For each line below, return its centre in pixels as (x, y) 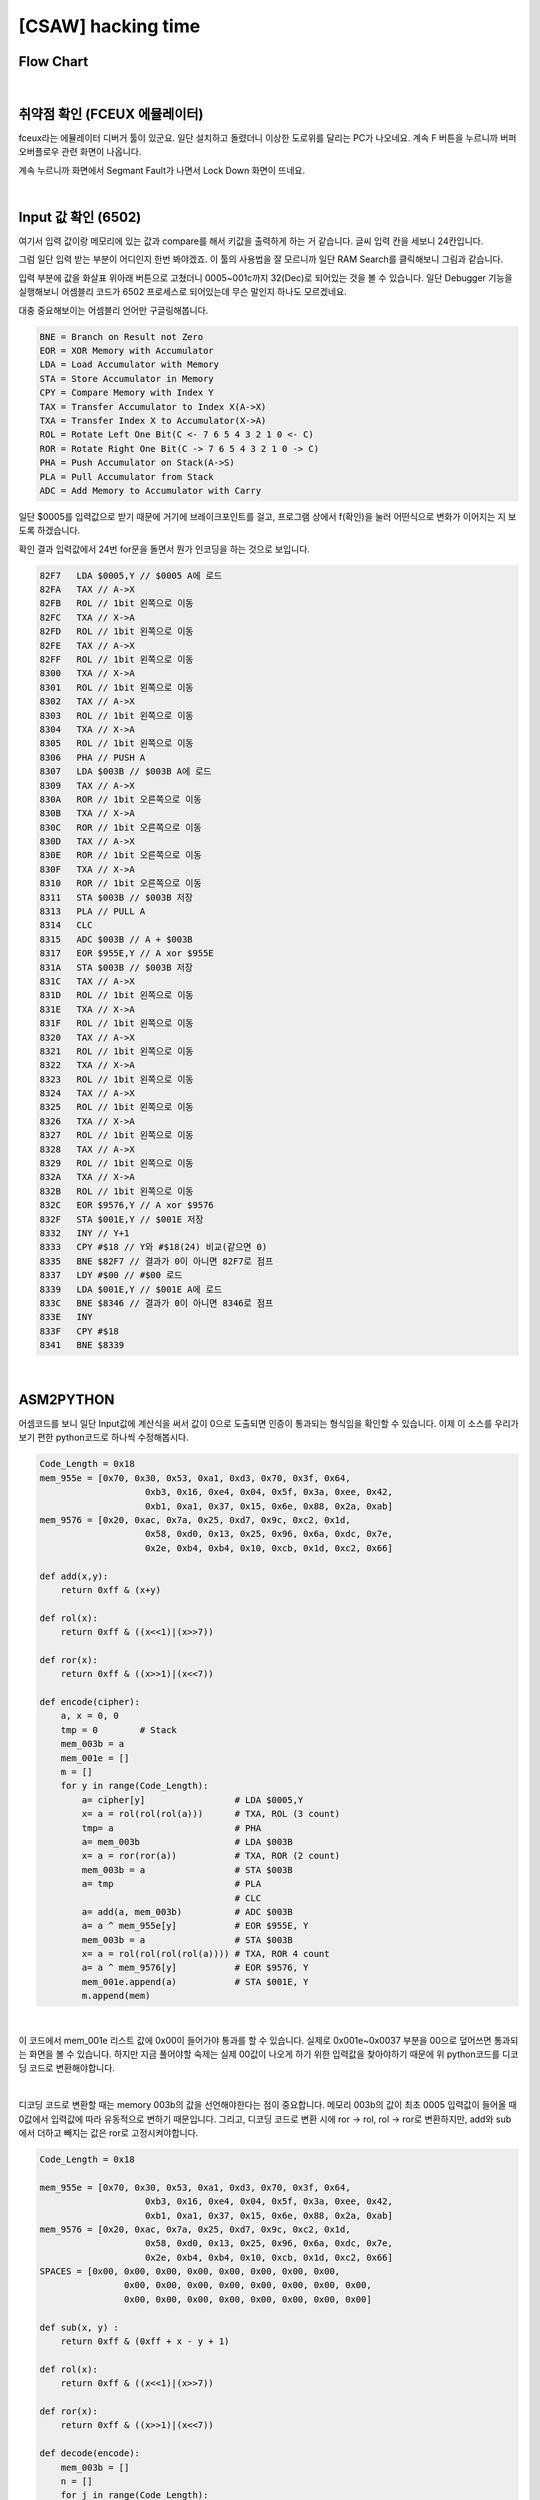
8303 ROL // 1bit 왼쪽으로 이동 (116, 715)
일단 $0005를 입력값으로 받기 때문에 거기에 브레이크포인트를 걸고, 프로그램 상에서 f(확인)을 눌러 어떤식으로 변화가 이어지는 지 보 (267, 516)
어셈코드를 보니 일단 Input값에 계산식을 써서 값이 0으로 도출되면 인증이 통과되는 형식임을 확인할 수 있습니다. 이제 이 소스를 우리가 (268, 1424)
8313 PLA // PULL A (92, 911)
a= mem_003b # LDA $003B (187, 1841)
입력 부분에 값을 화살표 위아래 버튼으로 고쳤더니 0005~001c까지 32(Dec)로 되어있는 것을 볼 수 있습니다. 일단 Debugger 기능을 (265, 277)
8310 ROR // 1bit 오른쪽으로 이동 (120, 883)
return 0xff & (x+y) (111, 1589)
